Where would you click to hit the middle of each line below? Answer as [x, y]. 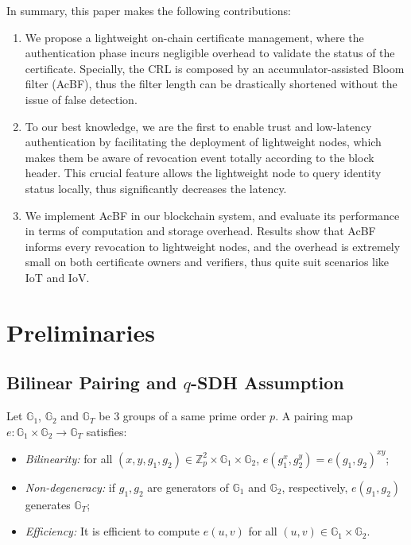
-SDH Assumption [267, 383]
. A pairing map [314, 416]
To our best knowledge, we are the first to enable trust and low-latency [198, 126]
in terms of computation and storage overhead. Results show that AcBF [200, 231]
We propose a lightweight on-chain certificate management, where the [194, 37]
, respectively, [315, 487]
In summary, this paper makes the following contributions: [149, 10]
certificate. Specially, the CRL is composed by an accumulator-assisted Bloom [215, 68]
